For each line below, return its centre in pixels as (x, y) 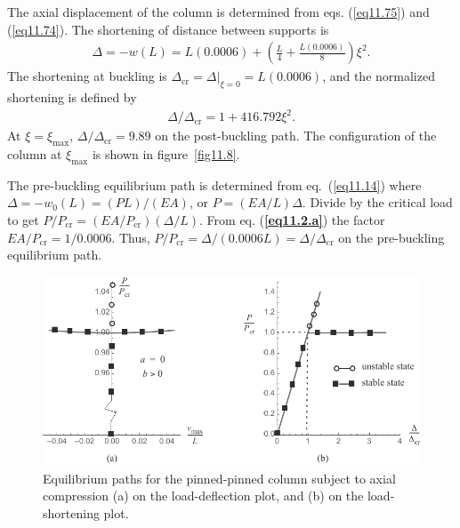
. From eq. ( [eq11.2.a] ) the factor (292, 219)
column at (35, 153)
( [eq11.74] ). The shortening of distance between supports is (168, 29)
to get (23, 219)
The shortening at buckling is (87, 76)
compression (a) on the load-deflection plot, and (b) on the (203, 496)
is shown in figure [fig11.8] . (166, 153)
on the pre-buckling (391, 237)
